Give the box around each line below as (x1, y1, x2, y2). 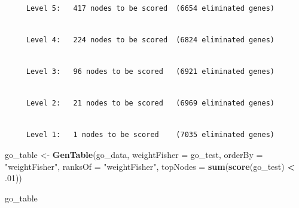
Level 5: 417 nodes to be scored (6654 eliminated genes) (26, 4, 275, 13)
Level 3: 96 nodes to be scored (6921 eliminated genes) (26, 67, 275, 76)
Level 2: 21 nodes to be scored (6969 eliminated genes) (26, 99, 275, 108)
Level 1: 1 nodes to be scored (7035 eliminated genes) (26, 131, 275, 139)
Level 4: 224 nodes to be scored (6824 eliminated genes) (26, 35, 275, 44)
